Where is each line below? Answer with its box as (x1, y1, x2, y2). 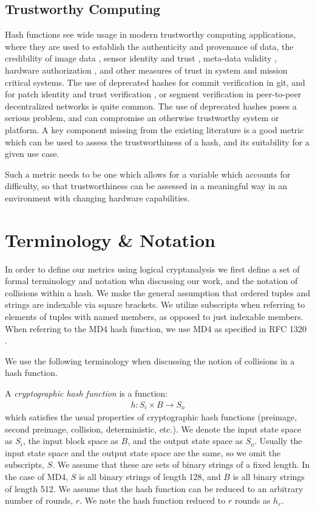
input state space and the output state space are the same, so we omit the (5, 446, 281, 459)
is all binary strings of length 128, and (79, 470, 221, 483)
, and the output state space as (127, 434, 243, 447)
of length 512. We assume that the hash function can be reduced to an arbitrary (5, 482, 303, 495)
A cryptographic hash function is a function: (5, 386, 168, 399)
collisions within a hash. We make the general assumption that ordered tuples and (5, 286, 311, 299)
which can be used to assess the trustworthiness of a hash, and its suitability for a (5, 135, 310, 148)
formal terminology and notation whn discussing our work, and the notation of (5, 274, 298, 287)
